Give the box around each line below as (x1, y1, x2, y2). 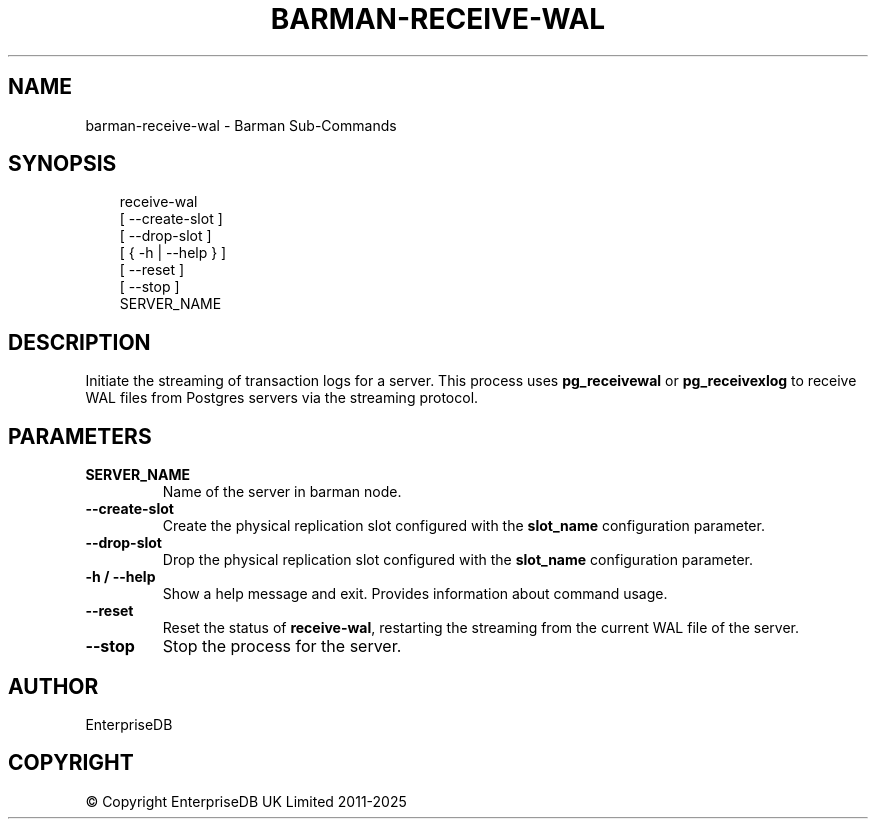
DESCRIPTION (8, 329, 151, 355)
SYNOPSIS (8, 151, 117, 177)
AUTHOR (8, 673, 99, 699)
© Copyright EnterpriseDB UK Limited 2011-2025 (85, 792, 407, 810)
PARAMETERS (8, 423, 152, 449)
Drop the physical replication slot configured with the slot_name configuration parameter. (162, 551, 754, 569)
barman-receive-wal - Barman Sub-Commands (85, 116, 397, 134)
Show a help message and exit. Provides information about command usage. (162, 585, 668, 603)
